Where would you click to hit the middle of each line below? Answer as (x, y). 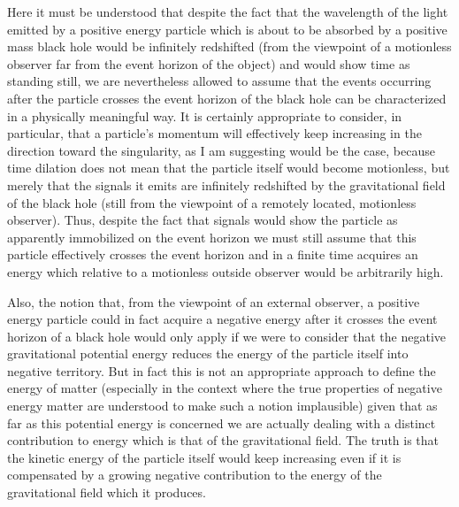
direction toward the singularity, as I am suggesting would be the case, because (221, 150)
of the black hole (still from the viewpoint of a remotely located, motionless (212, 202)
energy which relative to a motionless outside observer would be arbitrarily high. (226, 271)
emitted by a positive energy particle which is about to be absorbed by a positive (227, 29)
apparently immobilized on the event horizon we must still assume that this (212, 237)
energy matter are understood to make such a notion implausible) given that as (222, 406)
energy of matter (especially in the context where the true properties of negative (225, 388)
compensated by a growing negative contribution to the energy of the (195, 475)
